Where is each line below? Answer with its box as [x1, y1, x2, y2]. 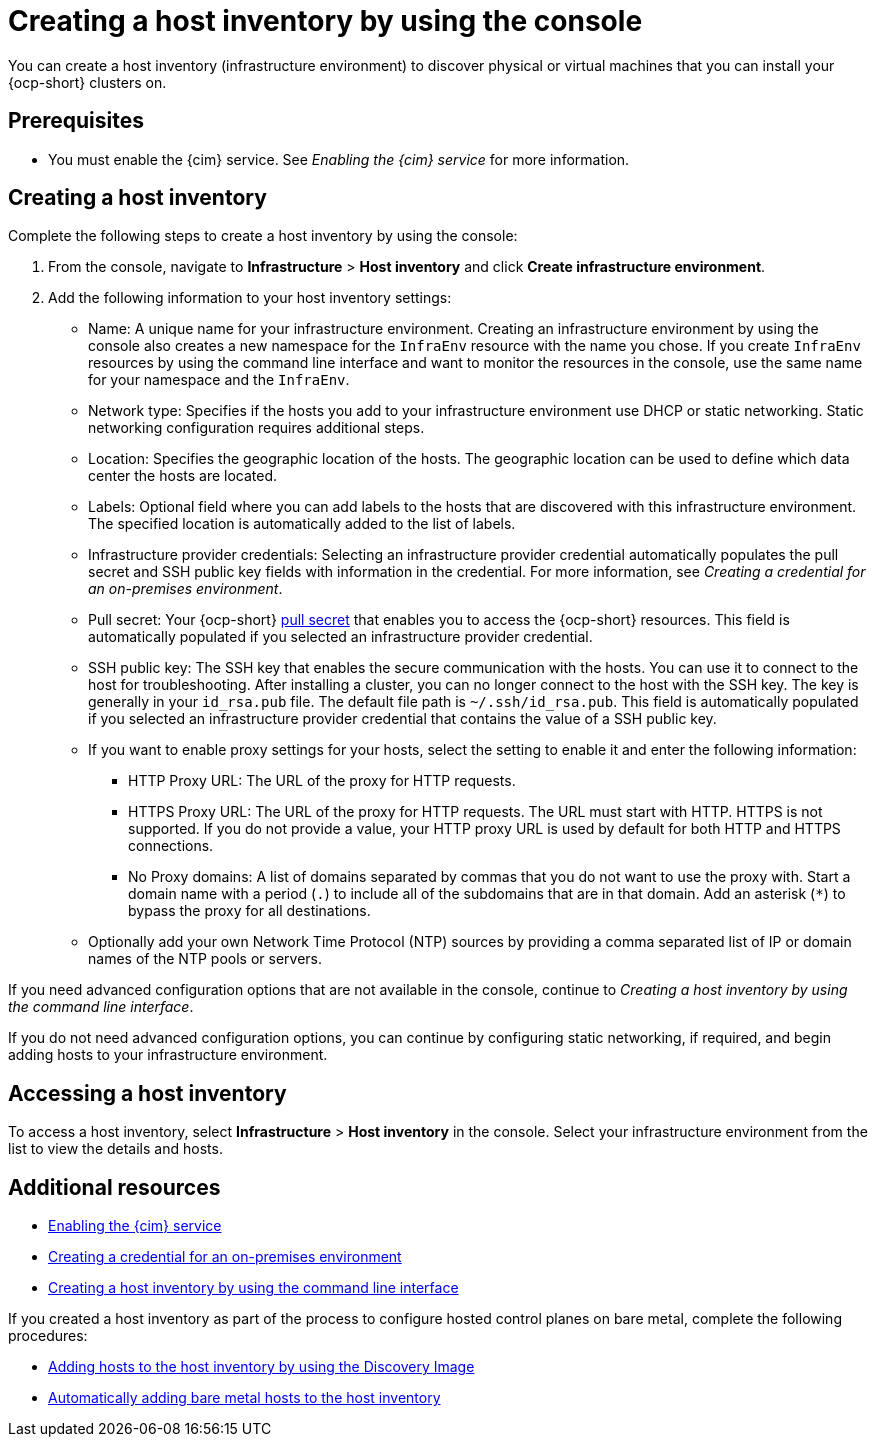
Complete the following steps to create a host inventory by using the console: [8, 227, 518, 245]
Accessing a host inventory [8, 1080, 287, 1106]
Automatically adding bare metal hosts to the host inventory [48, 1389, 441, 1407]
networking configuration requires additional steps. [88, 419, 425, 437]
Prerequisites [8, 108, 144, 134]
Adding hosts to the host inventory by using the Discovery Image [48, 1358, 475, 1376]
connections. [128, 837, 214, 855]
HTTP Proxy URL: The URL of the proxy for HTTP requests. [128, 772, 516, 790]
